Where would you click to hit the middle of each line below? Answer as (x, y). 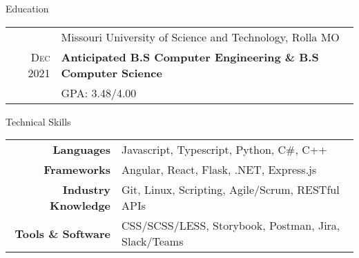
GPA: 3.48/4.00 (99, 92)
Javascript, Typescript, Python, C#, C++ (224, 150)
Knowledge (80, 206)
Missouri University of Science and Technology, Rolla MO (200, 37)
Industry (87, 190)
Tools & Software (63, 233)
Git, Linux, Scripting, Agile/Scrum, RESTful (231, 190)
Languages (82, 150)
